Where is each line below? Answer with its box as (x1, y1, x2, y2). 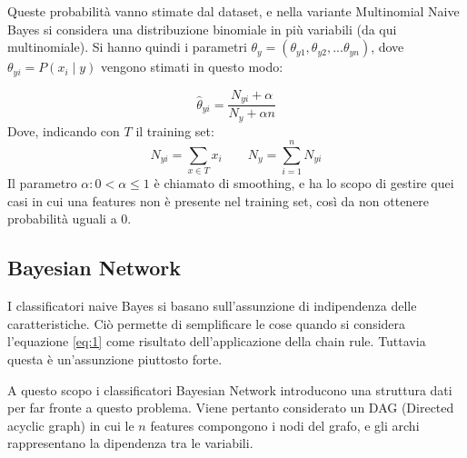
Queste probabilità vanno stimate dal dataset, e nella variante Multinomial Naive (7, 2, 460, 20)
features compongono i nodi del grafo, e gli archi (150, 415, 420, 434)
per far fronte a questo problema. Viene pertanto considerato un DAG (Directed (7, 398, 454, 417)
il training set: (135, 121, 214, 140)
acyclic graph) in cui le (7, 415, 134, 434)
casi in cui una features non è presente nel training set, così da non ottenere (7, 191, 430, 210)
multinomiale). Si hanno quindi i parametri (7, 37, 247, 56)
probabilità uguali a (7, 209, 117, 228)
